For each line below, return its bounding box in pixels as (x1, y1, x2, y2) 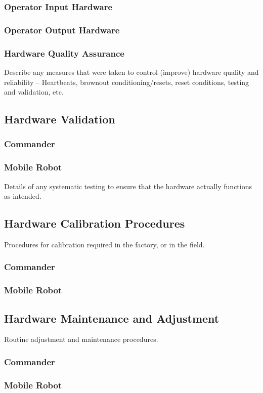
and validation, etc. (4, 86, 64, 97)
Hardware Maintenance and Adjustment (4, 310, 220, 326)
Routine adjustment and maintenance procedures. (4, 334, 158, 344)
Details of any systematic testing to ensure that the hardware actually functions (4, 181, 252, 191)
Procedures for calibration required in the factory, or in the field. (4, 239, 205, 249)
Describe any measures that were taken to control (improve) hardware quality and (4, 66, 259, 77)
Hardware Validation (4, 111, 115, 127)
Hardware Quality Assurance (4, 47, 124, 59)
